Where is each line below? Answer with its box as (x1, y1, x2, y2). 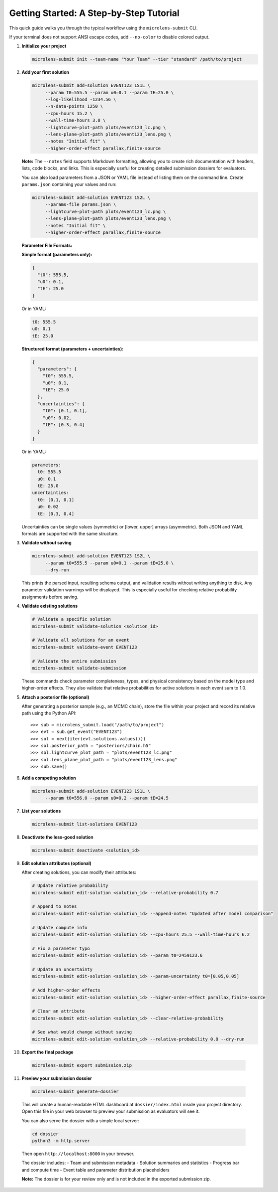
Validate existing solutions (21, 603, 78, 609)
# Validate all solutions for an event (32, 637, 129, 643)
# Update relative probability (32, 883, 109, 888)
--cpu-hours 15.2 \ (45, 110, 93, 116)
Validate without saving (21, 540, 72, 546)
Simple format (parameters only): (21, 252, 93, 258)
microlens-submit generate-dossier (32, 1088, 119, 1094)
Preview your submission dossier (21, 1075, 92, 1081)
